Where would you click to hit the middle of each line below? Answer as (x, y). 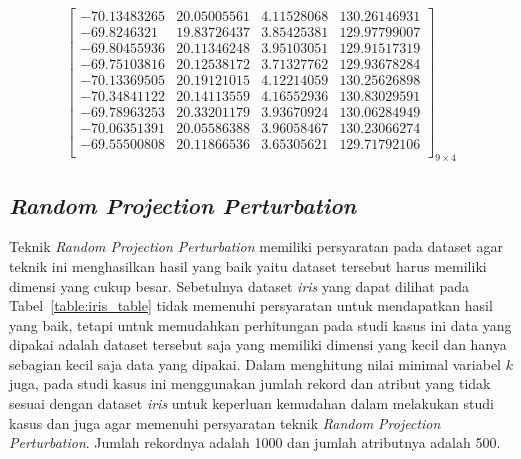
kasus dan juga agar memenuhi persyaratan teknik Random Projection (225, 422)
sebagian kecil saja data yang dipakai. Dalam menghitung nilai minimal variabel (255, 363)
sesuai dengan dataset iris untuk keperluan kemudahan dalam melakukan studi (251, 403)
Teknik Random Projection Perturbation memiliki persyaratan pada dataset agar (256, 246)
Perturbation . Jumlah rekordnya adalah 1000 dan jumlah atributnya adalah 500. (255, 442)
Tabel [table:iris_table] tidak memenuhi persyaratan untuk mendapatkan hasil (251, 305)
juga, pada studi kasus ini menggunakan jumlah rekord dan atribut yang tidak (250, 383)
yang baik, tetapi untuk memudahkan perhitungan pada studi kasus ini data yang (260, 324)
